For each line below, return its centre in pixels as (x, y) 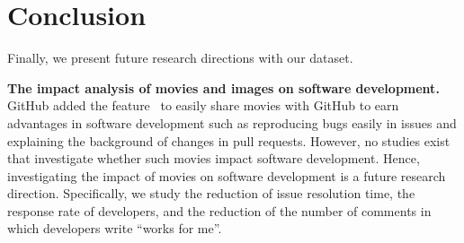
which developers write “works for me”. (115, 228)
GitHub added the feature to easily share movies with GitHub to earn (203, 105)
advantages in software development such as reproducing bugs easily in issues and (232, 122)
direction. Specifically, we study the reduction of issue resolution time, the (211, 193)
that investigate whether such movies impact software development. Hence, (214, 158)
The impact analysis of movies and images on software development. (223, 87)
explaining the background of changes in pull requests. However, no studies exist (229, 140)
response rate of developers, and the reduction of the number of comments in (219, 210)
